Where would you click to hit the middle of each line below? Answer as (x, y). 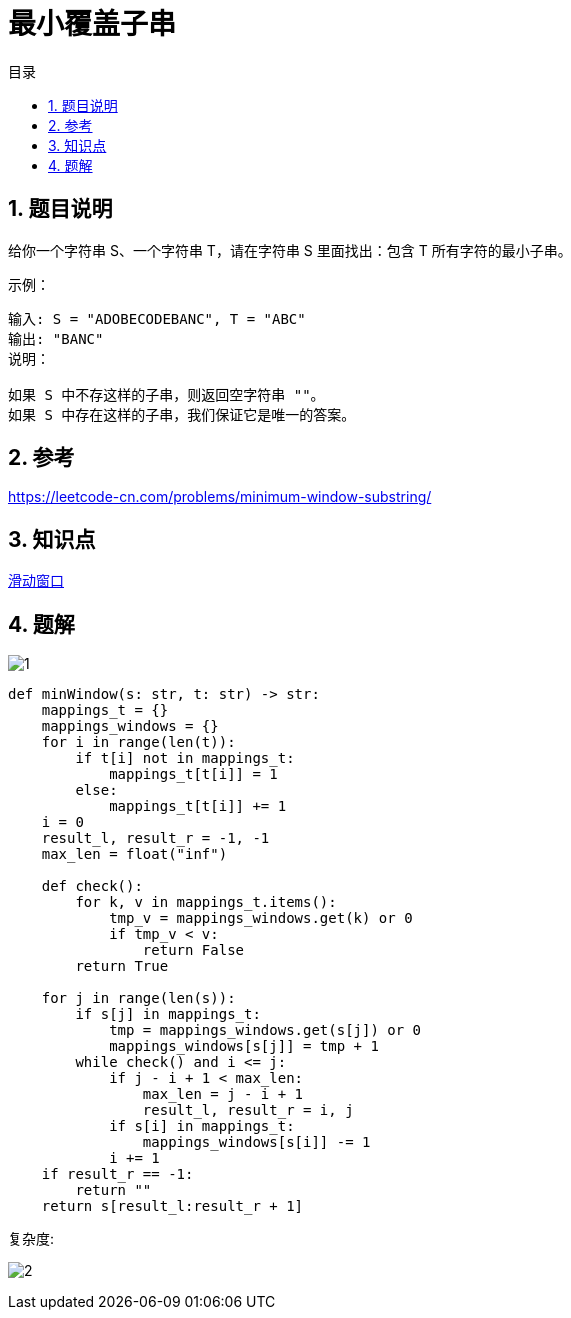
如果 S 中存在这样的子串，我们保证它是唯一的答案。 (182, 414)
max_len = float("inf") (134, 854)
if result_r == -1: (117, 1174)
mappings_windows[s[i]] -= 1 (256, 1142)
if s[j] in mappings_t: (168, 1014)
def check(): (92, 886)
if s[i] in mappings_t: (202, 1126)
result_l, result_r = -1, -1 (155, 838)
